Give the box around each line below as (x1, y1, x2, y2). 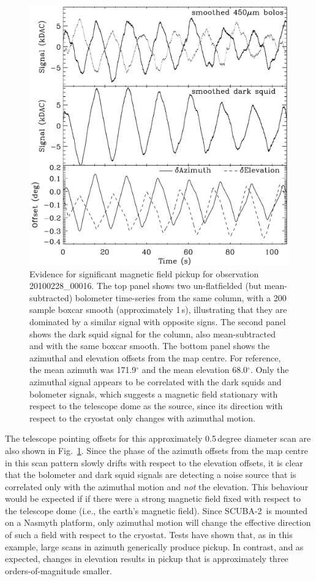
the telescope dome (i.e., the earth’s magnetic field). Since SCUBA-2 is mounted (5, 504, 307, 517)
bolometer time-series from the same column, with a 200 (75, 291, 287, 304)
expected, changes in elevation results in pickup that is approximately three (5, 552, 288, 565)
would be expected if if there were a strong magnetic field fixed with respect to (5, 492, 301, 505)
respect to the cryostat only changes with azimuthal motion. (29, 411, 255, 424)
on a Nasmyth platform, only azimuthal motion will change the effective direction (5, 516, 311, 529)
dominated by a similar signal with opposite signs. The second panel (29, 315, 286, 328)
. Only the (250, 363, 289, 376)
